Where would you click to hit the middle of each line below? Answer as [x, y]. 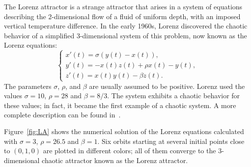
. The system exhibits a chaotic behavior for [174, 96]
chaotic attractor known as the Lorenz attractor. [115, 160]
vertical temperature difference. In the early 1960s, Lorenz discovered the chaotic [126, 26]
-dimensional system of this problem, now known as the [163, 35]
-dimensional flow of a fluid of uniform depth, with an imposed [146, 16]
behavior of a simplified [39, 35]
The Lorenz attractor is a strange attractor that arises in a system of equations [123, 6]
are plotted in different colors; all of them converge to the [129, 151]
